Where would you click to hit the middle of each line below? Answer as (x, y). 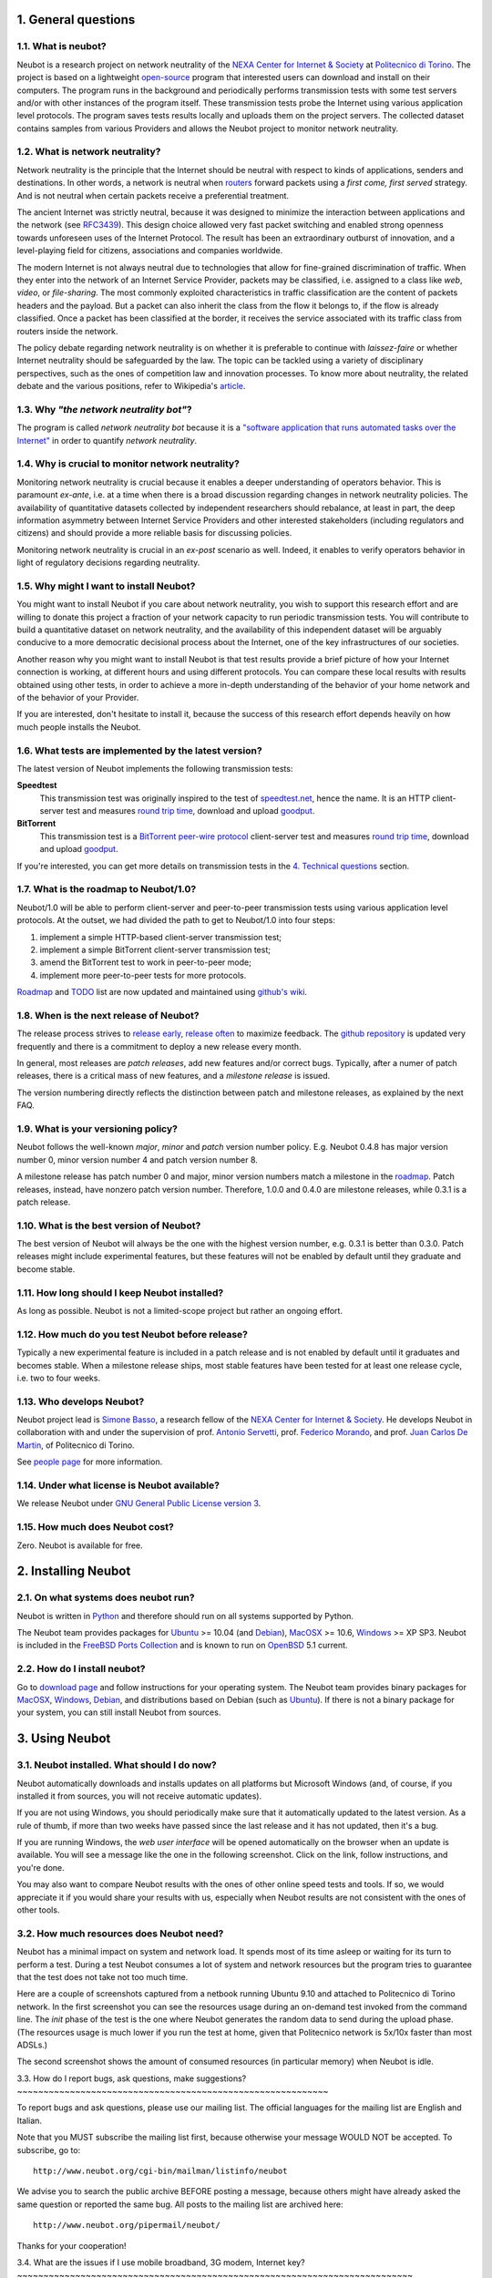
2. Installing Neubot (74, 1571)
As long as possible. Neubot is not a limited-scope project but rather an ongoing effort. (180, 1311)
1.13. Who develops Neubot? (81, 1401)
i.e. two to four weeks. (58, 1378)
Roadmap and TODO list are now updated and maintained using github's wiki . (162, 992)
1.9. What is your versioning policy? (97, 1129)
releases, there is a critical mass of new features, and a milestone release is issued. (174, 1076)
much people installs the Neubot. (79, 727)
